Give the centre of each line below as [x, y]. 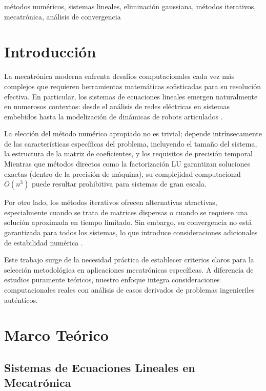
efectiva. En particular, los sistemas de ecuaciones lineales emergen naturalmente [131, 96]
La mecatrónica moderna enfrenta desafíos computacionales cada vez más [119, 76]
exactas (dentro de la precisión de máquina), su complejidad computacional [122, 173]
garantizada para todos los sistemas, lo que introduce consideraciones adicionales [131, 232]
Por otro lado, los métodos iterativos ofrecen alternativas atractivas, [111, 202]
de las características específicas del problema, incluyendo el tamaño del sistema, [131, 143]
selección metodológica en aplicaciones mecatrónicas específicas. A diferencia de [129, 269]
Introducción [50, 52]
